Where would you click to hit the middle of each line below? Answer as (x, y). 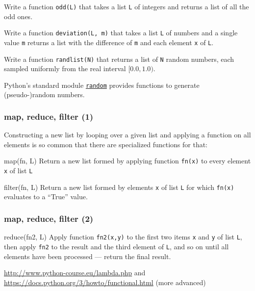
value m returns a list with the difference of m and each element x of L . (109, 42)
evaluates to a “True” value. (46, 197)
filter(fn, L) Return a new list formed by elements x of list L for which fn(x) (119, 187)
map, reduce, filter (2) (49, 218)
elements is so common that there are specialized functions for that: (106, 144)
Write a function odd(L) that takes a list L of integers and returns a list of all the (127, 6)
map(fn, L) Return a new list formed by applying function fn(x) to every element (127, 161)
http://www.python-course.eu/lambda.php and (75, 273)
